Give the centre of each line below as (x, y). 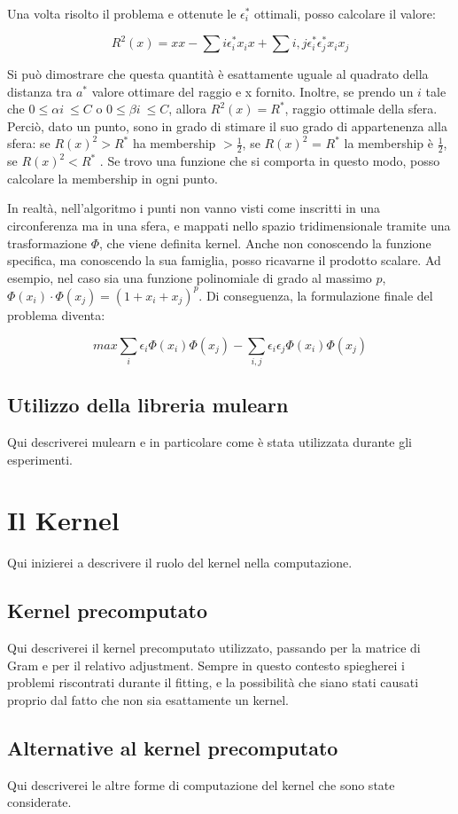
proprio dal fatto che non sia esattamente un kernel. (148, 699)
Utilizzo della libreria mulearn (148, 405)
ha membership (174, 143)
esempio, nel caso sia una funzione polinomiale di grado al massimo (190, 277)
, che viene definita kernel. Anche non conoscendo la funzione (265, 243)
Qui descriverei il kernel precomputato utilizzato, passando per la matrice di (214, 648)
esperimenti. (40, 459)
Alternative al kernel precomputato (173, 747)
